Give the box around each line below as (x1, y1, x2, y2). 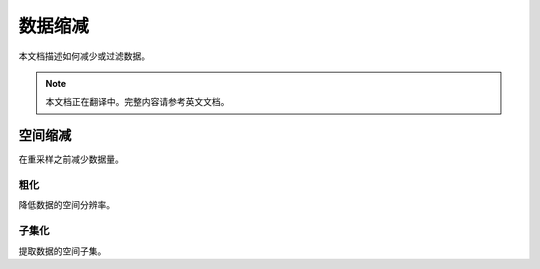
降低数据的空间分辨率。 (18, 199, 115, 211)
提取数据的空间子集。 (18, 245, 107, 257)
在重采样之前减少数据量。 (18, 153, 124, 165)
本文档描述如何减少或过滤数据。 (18, 50, 150, 62)
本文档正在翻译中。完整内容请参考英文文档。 (45, 96, 230, 108)
